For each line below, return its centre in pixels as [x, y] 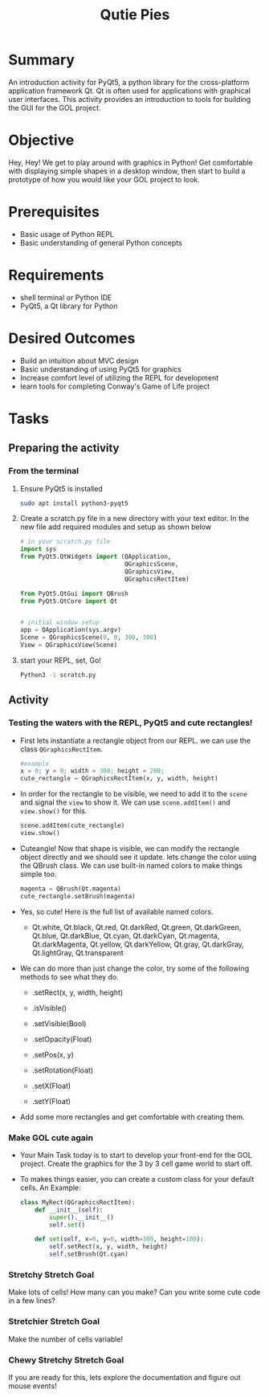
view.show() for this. [53, 811]
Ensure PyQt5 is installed [61, 488]
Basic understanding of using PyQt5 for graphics [101, 369]
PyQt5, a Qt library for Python [69, 306]
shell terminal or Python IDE [66, 297]
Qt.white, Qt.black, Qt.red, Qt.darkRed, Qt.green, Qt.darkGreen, [137, 927]
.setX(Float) [51, 1085]
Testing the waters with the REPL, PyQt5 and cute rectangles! [130, 723]
